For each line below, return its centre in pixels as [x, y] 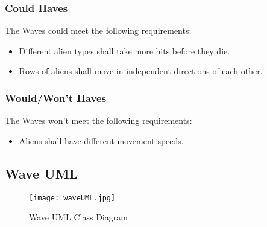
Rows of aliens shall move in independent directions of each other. [141, 71]
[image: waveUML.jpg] [72, 198]
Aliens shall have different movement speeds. [101, 140]
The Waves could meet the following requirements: [98, 30]
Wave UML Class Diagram [78, 217]
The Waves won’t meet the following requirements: [99, 120]
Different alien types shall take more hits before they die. [124, 50]
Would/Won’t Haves [56, 98]
